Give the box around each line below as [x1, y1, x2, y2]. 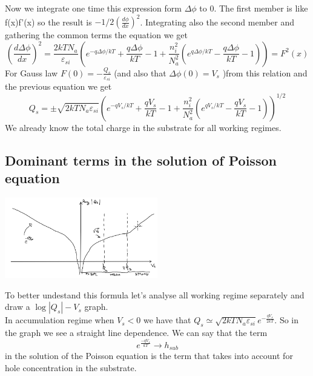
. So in [274, 314, 299, 326]
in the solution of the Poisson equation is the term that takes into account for [5, 349, 293, 362]
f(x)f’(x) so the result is [5, 15, 92, 28]
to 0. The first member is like [199, 2, 308, 14]
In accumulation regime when [5, 314, 114, 326]
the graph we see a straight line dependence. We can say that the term [5, 326, 268, 339]
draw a [5, 300, 30, 313]
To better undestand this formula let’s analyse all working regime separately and [5, 288, 305, 301]
